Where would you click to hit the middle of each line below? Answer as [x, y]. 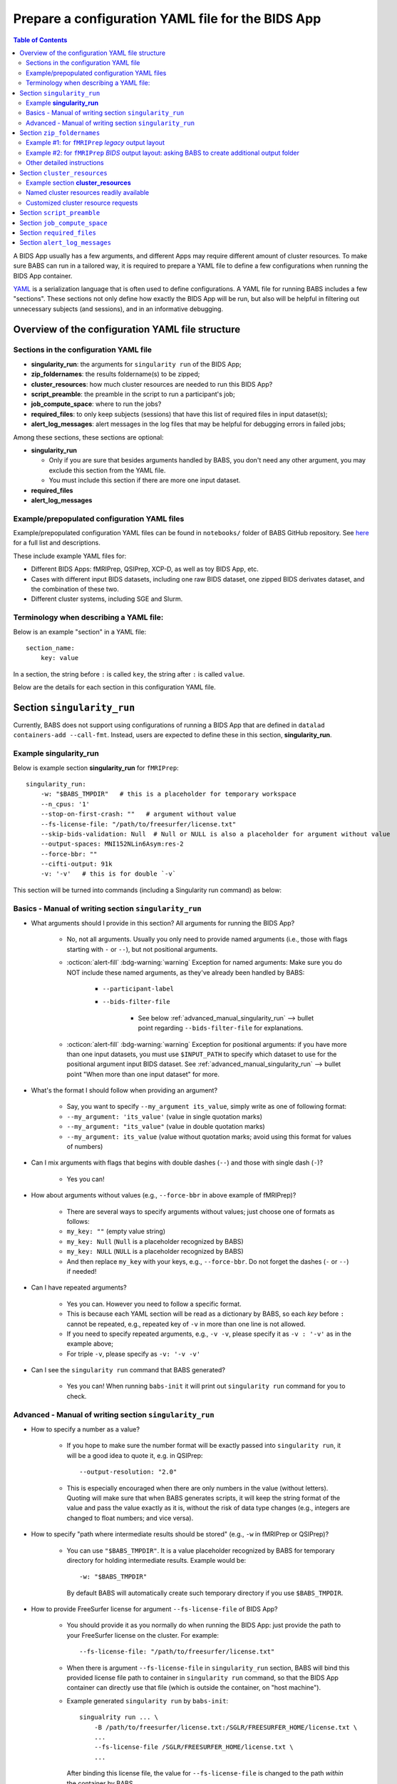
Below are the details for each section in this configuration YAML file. [115, 687]
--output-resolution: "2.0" [128, 1472]
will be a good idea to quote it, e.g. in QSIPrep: [135, 1455]
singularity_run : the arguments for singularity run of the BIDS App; [136, 364]
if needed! [82, 1271]
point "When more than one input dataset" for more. [143, 1074]
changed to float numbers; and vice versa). [130, 1518]
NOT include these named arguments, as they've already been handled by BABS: [186, 972]
